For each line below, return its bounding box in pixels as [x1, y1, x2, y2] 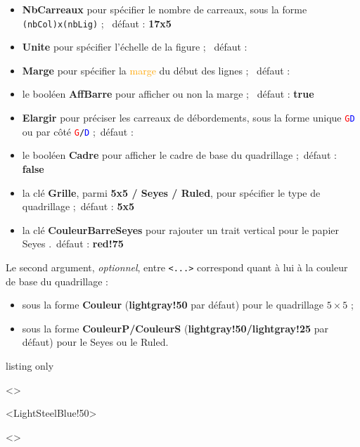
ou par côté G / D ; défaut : [22, 124, 134, 138]
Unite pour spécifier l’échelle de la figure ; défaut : [22, 39, 247, 54]
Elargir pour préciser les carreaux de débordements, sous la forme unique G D [22, 110, 355, 125]
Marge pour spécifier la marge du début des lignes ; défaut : [22, 63, 290, 77]
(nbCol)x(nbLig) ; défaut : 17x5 [22, 15, 172, 30]
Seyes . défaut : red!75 [22, 236, 124, 251]
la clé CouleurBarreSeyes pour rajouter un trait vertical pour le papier [22, 222, 339, 237]
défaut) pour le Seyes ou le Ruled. [22, 335, 169, 349]
